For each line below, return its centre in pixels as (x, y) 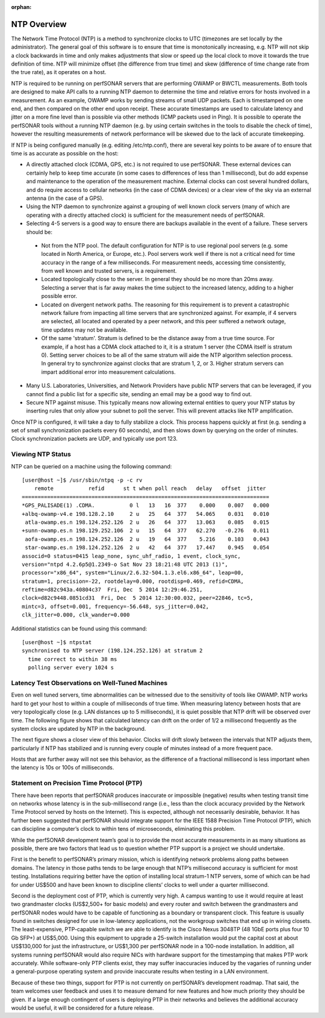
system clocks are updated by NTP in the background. (79, 728)
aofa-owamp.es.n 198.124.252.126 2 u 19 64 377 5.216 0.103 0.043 (147, 539)
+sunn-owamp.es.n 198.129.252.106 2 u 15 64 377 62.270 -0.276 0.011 (146, 531)
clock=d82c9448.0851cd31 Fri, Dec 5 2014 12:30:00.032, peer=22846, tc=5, (138, 598)
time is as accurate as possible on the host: (65, 153)
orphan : (21, 7)
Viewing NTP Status (41, 455)
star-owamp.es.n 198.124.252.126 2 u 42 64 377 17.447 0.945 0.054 (147, 548)
